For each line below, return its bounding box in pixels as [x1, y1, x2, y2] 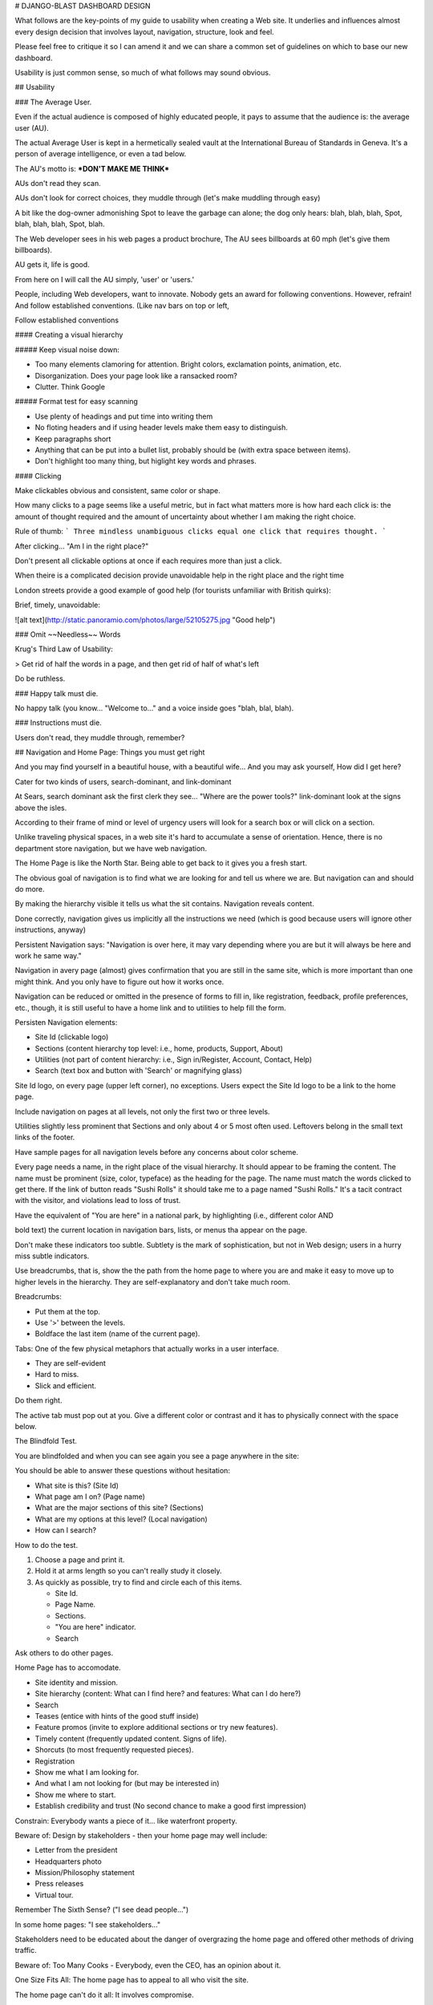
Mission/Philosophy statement [34, 1868, 136, 1877]
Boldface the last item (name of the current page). [34, 1329, 200, 1339]
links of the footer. [14, 1132, 75, 1142]
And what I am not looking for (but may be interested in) [34, 1779, 220, 1788]
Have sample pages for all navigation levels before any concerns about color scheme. [14, 1147, 298, 1156]
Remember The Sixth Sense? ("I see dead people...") [14, 1905, 189, 1914]
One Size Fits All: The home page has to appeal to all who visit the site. [14, 1975, 249, 1985]
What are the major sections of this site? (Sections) [34, 1503, 204, 1513]
